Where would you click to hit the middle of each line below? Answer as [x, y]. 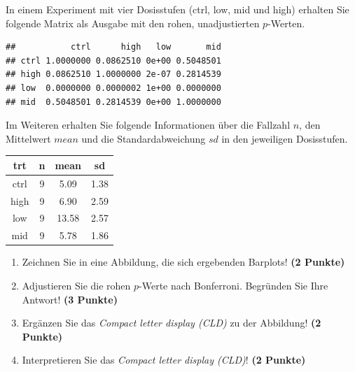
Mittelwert [28, 138]
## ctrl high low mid [113, 47]
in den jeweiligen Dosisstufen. [285, 138]
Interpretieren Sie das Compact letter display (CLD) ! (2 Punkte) [164, 360]
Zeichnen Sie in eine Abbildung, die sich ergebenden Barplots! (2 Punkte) [183, 262]
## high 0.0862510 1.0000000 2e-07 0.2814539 [113, 74]
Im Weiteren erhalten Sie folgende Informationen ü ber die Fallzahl [148, 125]
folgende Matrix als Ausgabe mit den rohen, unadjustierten [133, 23]
